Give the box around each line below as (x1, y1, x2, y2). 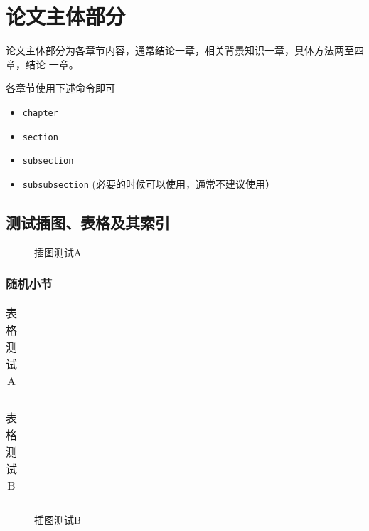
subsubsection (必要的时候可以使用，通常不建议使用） (22, 176, 275, 191)
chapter (22, 107, 58, 118)
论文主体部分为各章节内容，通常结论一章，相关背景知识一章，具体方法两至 (6, 43, 354, 58)
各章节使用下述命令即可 (6, 80, 115, 95)
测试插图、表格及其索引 (6, 211, 170, 233)
